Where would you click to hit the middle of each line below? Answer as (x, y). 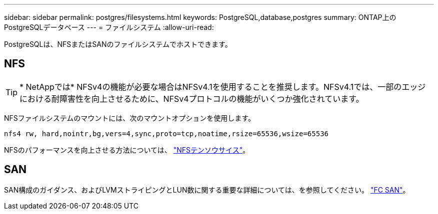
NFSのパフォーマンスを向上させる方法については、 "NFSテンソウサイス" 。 (127, 150)
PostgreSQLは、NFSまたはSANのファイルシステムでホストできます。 (118, 44)
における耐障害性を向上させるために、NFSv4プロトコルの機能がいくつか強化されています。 (192, 99)
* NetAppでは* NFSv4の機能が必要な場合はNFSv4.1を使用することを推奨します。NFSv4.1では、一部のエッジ (223, 87)
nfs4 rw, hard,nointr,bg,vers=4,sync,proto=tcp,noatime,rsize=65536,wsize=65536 (166, 133)
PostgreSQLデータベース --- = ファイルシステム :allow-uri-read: (109, 27)
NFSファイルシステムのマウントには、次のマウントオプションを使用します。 (129, 118)
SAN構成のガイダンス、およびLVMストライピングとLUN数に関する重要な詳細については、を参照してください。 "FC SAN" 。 (207, 190)
